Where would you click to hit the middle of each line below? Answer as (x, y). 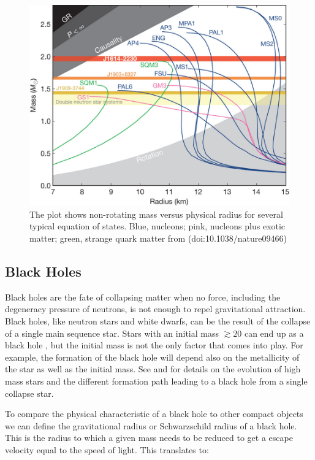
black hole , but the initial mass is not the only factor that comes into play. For (154, 345)
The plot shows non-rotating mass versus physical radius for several (156, 214)
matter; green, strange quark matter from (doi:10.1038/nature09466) (158, 238)
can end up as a (274, 333)
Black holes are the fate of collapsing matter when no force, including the (143, 297)
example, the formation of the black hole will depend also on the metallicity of (152, 357)
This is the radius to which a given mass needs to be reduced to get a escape (149, 438)
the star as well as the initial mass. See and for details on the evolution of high (153, 369)
